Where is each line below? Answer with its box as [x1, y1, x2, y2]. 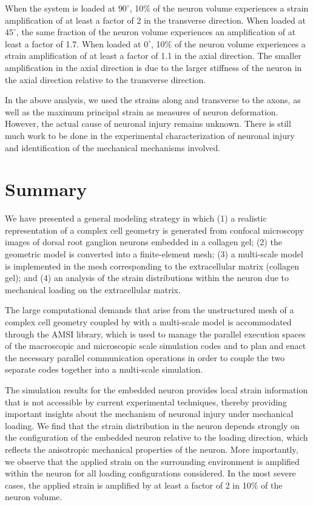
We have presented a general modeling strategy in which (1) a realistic [5, 212, 267, 225]
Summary [5, 177, 87, 202]
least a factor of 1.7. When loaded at [5, 37, 141, 50]
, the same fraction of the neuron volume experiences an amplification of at [16, 25, 296, 38]
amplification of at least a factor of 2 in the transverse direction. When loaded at [5, 13, 306, 26]
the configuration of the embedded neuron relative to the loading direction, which [5, 431, 308, 444]
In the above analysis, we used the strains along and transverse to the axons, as [5, 93, 301, 106]
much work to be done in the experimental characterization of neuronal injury [5, 129, 295, 141]
